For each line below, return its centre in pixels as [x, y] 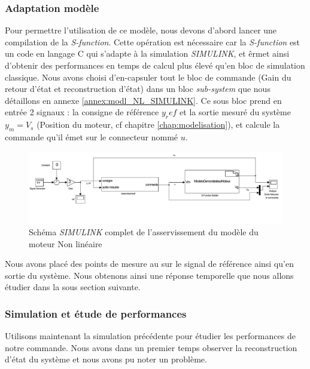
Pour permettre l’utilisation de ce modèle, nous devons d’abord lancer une [141, 30]
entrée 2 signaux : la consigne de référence [82, 112]
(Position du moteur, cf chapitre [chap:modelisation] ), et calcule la [158, 124]
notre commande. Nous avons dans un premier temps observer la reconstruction [151, 347]
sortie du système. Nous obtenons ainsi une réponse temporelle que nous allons [149, 275]
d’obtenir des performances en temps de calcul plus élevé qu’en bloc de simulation [155, 65]
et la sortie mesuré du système [235, 112]
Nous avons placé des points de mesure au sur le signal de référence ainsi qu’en [149, 264]
